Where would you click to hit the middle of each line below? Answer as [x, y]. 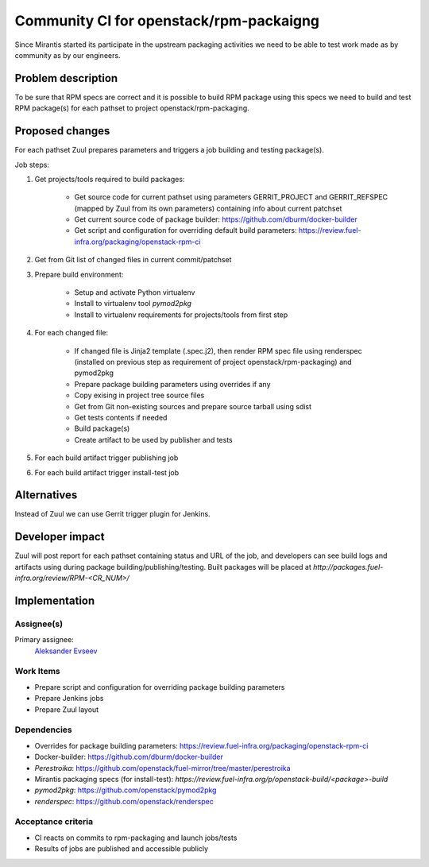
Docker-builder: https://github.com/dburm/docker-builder [129, 757]
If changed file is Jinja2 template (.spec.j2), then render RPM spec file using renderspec [218, 350]
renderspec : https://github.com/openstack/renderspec [124, 801]
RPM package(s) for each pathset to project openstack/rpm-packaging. [132, 108]
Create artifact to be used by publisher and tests [154, 439]
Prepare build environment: [79, 274]
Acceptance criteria [54, 822]
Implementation [55, 600]
